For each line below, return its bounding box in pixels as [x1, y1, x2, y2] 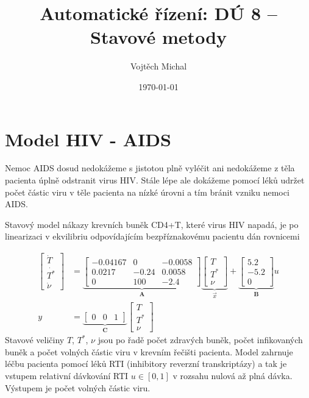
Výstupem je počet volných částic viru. [5, 381, 151, 394]
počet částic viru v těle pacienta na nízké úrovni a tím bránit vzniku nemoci [5, 185, 289, 198]
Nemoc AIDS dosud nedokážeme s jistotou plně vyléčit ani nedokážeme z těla [5, 162, 295, 174]
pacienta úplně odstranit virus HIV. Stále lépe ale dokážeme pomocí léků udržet [5, 174, 305, 187]
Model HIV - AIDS [5, 126, 171, 151]
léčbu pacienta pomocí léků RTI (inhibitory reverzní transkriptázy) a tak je [5, 357, 287, 370]
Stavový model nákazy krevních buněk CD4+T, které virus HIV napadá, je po [5, 218, 299, 230]
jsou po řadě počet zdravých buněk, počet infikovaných [98, 333, 303, 346]
